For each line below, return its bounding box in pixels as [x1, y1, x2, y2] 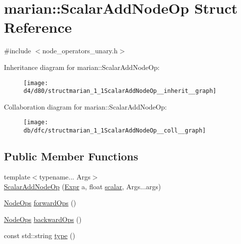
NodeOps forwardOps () [4, 198, 76, 208]
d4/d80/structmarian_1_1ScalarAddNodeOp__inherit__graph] [24, 88, 217, 95]
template [4, 171, 30, 181]
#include [4, 45, 31, 56]
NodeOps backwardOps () [4, 214, 82, 224]
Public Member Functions [4, 149, 138, 164]
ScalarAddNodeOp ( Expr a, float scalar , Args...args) [4, 181, 161, 191]
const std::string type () [4, 230, 75, 241]
